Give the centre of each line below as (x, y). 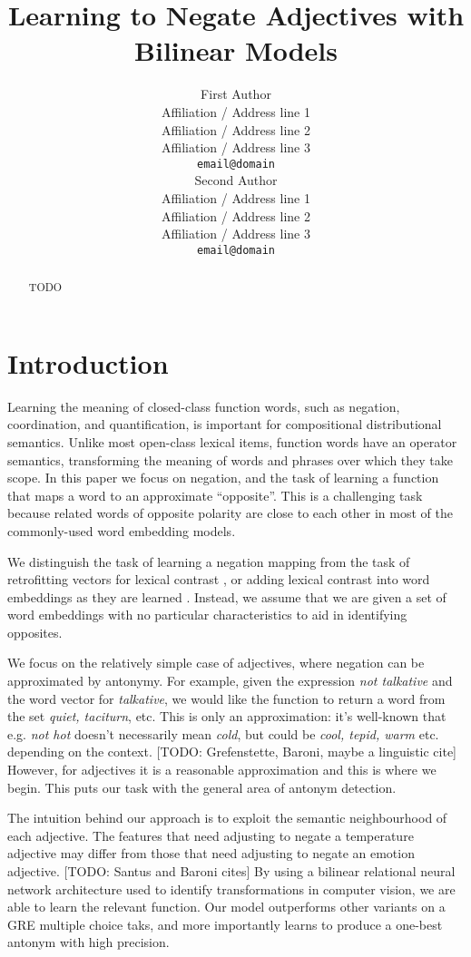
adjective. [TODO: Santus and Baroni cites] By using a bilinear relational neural (231, 871)
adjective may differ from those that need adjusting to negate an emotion (211, 853)
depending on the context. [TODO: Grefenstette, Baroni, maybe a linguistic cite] (232, 752)
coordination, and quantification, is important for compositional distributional (225, 424)
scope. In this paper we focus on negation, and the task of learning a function (223, 478)
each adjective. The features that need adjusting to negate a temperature (211, 835)
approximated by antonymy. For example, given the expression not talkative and (230, 681)
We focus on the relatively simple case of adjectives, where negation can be (216, 663)
